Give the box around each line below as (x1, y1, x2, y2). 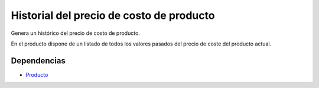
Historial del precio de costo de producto (11, 9, 215, 22)
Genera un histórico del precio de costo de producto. (11, 30, 140, 37)
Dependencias (11, 56, 66, 66)
